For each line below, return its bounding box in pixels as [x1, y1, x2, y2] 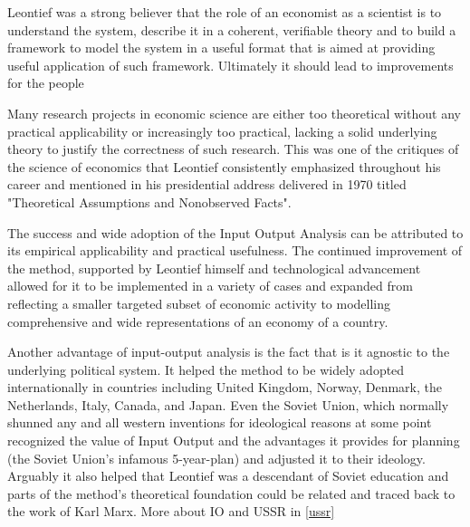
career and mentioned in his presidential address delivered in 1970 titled [7, 175, 407, 194]
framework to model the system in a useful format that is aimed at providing [7, 38, 436, 57]
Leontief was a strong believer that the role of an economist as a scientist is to [7, 3, 442, 21]
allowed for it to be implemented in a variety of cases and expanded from [7, 276, 413, 295]
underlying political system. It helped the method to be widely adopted [7, 359, 405, 378]
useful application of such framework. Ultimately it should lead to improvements [7, 55, 454, 74]
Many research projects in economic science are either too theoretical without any [7, 103, 461, 122]
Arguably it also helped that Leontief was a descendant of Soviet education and [7, 466, 449, 485]
